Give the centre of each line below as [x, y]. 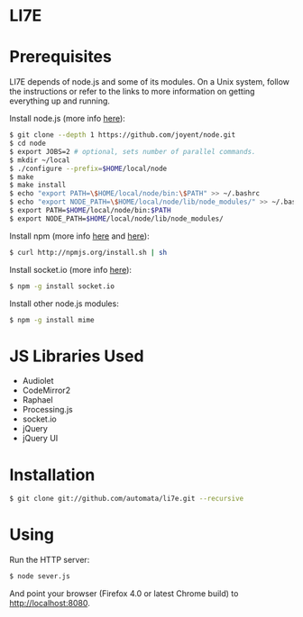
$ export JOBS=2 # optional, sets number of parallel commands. [133, 151]
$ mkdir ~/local [40, 160]
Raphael [37, 400]
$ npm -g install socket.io [62, 286]
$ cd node [28, 143]
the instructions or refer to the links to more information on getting [132, 92]
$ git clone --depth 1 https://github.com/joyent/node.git [123, 135]
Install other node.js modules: [64, 304]
